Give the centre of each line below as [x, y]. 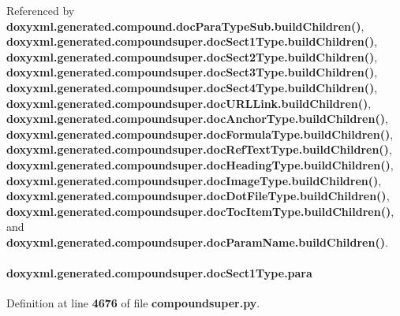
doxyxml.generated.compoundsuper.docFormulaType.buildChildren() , [200, 134]
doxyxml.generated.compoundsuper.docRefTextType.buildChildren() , [199, 149]
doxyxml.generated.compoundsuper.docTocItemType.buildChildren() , [200, 211]
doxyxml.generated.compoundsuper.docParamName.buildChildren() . [197, 242]
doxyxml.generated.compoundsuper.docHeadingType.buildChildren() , [200, 164]
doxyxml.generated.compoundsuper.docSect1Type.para [159, 273]
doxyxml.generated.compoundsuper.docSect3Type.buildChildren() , [192, 72]
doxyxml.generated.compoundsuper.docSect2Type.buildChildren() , [192, 56]
